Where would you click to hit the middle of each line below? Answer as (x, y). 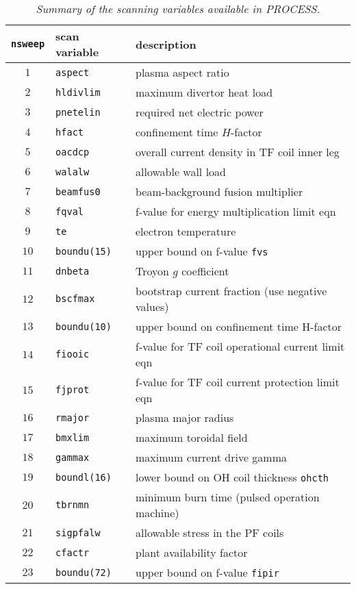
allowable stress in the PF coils (209, 532)
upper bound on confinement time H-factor (238, 326)
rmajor (73, 417)
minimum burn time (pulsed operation (227, 497)
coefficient (205, 271)
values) (152, 306)
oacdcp (73, 152)
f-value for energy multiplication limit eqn (236, 211)
